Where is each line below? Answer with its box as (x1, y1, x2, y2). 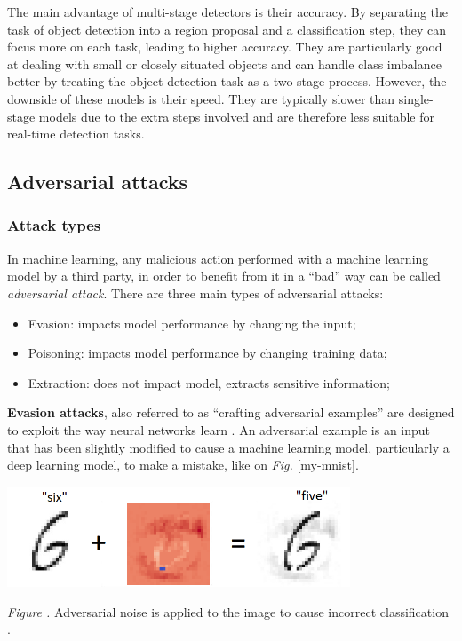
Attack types (7, 214, 101, 236)
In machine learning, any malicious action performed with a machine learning (7, 249, 429, 267)
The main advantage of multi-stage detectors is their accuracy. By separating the (7, 3, 449, 20)
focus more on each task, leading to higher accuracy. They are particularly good (7, 37, 442, 56)
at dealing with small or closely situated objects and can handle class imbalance (7, 54, 442, 73)
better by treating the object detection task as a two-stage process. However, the (7, 72, 447, 91)
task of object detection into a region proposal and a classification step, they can (7, 20, 446, 38)
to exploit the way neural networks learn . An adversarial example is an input (7, 420, 431, 439)
